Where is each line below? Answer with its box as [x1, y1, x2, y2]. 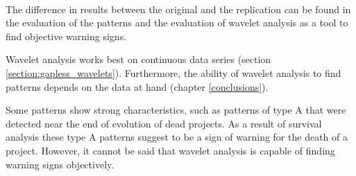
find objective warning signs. [6, 28, 127, 43]
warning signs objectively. [6, 157, 115, 171]
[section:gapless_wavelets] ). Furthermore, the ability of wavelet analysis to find [6, 65, 341, 80]
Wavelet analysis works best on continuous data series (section [6, 52, 271, 67]
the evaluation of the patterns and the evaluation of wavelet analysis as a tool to [6, 15, 348, 30]
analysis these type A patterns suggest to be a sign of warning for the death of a [6, 130, 348, 144]
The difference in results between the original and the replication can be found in [6, 1, 351, 16]
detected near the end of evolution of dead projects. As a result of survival [6, 116, 322, 130]
